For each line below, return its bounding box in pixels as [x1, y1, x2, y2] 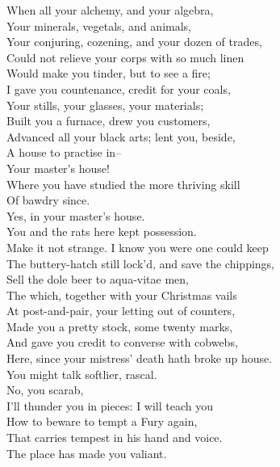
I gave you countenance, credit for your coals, [6, 80, 231, 97]
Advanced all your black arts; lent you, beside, [6, 128, 236, 145]
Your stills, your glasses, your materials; [6, 96, 204, 113]
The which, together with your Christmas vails [6, 286, 237, 303]
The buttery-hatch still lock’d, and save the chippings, [6, 255, 275, 271]
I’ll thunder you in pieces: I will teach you [6, 397, 214, 414]
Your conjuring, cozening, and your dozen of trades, [6, 33, 262, 50]
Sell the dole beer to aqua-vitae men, [6, 271, 189, 288]
